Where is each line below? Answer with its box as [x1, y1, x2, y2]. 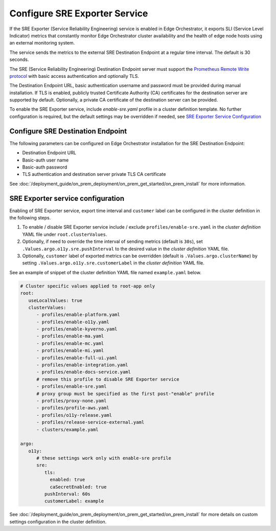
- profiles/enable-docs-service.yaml [36, 369, 131, 375]
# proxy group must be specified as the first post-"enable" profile [36, 391, 215, 397]
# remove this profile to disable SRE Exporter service [36, 376, 179, 382]
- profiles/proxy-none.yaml [36, 398, 107, 403]
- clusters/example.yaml [36, 426, 99, 433]
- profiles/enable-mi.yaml [36, 348, 104, 354]
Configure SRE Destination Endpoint [9, 127, 127, 135]
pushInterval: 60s [44, 491, 90, 497]
